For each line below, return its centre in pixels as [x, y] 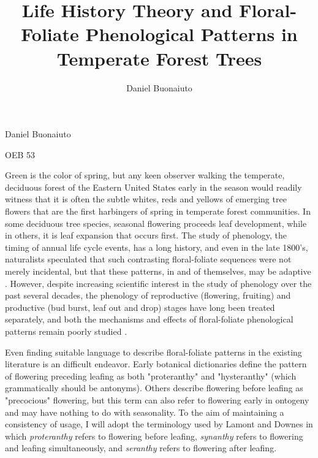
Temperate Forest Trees [159, 58]
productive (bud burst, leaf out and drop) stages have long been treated [140, 307]
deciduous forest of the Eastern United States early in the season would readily [153, 187]
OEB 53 [20, 154]
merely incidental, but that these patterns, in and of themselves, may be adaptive [158, 271]
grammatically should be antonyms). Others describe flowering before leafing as [154, 388]
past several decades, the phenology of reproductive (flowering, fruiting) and [148, 295]
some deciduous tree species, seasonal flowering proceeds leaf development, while [156, 223]
